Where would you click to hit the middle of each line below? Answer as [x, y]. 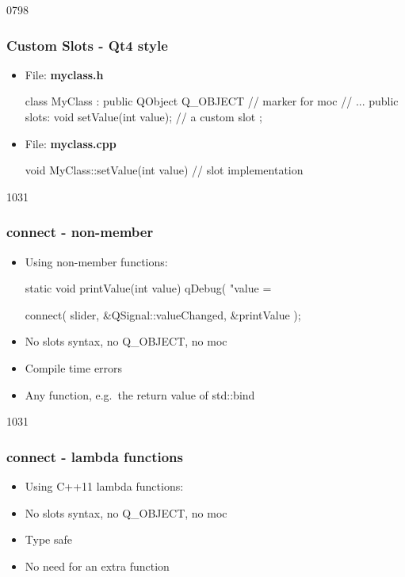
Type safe [48, 539]
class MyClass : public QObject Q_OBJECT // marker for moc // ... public [212, 101]
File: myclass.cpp [71, 143]
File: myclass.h [64, 74]
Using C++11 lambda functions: [104, 485]
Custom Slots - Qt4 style [87, 45]
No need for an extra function [97, 566]
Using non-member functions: [96, 261]
